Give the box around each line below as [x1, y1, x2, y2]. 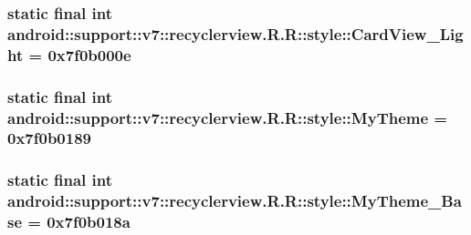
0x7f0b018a [47, 210, 131, 233]
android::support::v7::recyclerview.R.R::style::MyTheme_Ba [7, 189, 462, 212]
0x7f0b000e [47, 43, 131, 66]
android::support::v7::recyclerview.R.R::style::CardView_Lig [7, 22, 464, 45]
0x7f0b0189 [7, 127, 91, 149]
